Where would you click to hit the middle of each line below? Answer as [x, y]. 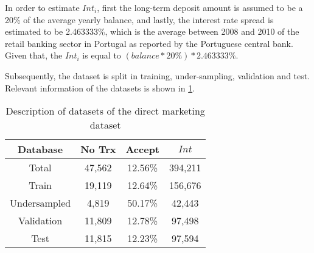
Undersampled [40, 203]
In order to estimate [42, 7]
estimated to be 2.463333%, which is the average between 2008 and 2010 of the [152, 31]
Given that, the [34, 55]
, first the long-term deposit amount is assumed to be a [200, 7]
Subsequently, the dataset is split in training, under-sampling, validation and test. [158, 75]
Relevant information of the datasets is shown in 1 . [100, 87]
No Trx [98, 149]
